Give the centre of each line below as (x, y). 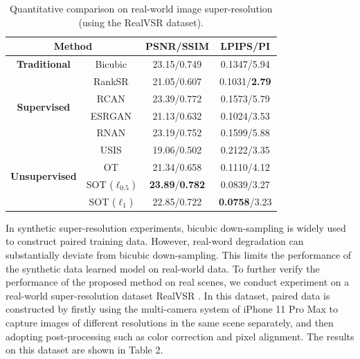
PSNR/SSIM (177, 46)
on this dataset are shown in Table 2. (84, 350)
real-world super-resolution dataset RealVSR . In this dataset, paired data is (168, 295)
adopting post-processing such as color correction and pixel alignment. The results (180, 336)
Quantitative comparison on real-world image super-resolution (141, 8)
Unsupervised (44, 175)
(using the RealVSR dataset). (141, 22)
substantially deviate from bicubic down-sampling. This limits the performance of (179, 255)
